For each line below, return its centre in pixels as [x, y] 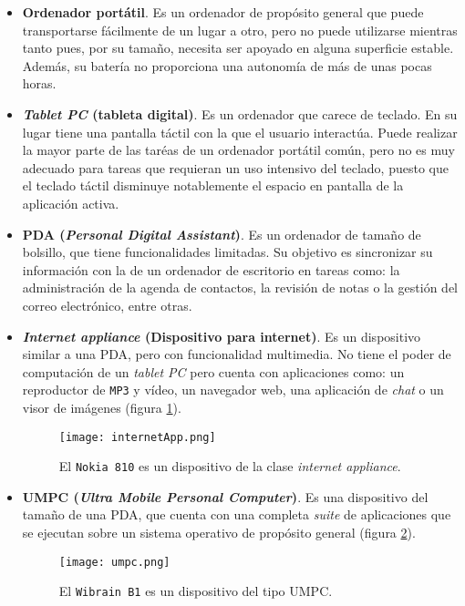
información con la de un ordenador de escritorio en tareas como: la [211, 269]
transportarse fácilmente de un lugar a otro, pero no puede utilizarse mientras [240, 30]
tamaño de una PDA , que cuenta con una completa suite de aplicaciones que [237, 514]
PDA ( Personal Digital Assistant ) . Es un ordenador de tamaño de [222, 234]
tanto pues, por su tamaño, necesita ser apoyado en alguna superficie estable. [238, 48]
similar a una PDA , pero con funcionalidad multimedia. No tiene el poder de [237, 354]
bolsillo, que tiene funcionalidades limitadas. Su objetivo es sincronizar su [227, 252]
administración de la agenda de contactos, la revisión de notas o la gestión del [240, 288]
